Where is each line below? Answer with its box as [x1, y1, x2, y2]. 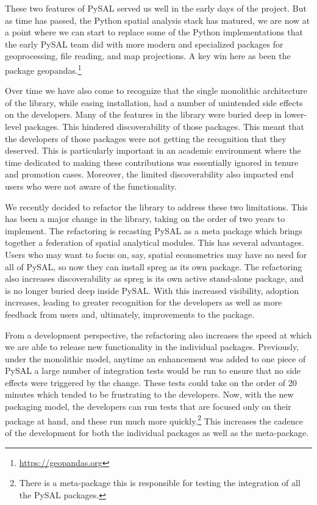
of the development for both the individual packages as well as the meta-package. [5, 426, 309, 439]
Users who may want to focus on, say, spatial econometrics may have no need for [5, 248, 307, 260]
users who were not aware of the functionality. [5, 179, 177, 192]
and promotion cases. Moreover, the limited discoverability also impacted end [5, 168, 294, 181]
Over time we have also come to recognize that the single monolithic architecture [5, 84, 308, 97]
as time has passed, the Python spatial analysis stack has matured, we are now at [5, 13, 310, 26]
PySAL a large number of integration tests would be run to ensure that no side [5, 364, 301, 377]
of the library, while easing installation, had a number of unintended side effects [5, 96, 303, 109]
